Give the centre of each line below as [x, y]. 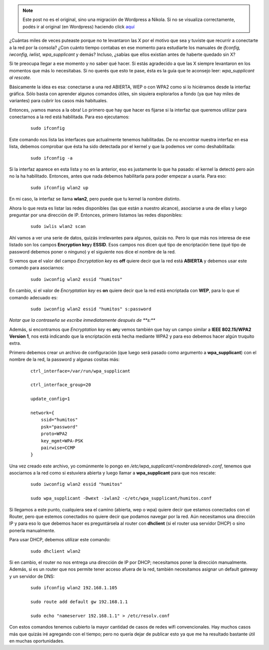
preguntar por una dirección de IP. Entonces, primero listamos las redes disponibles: [96, 215]
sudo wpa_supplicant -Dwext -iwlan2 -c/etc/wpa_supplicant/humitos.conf [121, 498]
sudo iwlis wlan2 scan [58, 226]
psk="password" [59, 427]
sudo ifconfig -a [52, 158]
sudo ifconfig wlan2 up [60, 188]
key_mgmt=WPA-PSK [62, 441]
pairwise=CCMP [58, 447]
